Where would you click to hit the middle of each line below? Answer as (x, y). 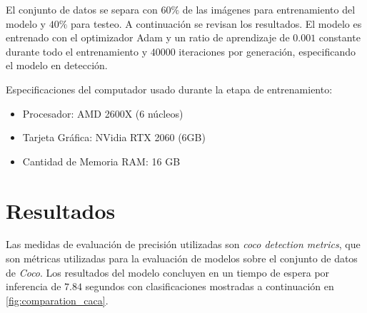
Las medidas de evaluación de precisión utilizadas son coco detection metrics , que (183, 244)
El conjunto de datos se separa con (82, 9)
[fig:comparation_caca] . (57, 300)
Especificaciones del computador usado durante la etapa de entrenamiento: (169, 89)
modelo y (26, 23)
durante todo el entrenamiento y (77, 51)
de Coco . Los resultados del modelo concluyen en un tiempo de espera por (168, 272)
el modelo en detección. (57, 65)
